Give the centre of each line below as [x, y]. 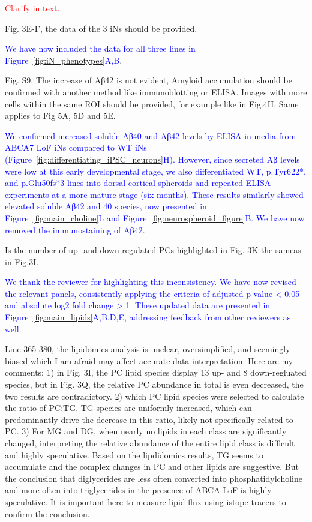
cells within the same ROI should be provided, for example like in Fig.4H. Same [152, 103]
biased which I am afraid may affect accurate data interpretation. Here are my [149, 360]
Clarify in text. [32, 8]
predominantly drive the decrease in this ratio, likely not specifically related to [149, 419]
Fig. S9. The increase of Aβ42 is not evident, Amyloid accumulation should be [148, 80]
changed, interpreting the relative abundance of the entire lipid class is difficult [150, 443]
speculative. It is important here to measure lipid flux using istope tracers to [145, 501]
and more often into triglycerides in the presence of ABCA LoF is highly [138, 490]
